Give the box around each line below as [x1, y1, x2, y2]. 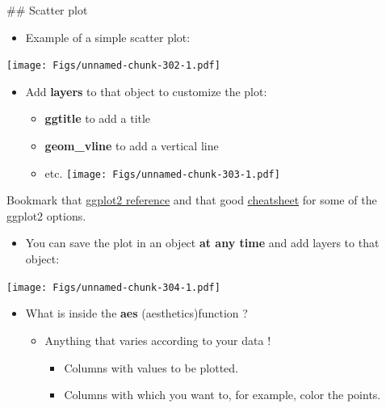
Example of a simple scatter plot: [25, 28, 191, 45]
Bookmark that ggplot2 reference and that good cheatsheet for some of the [6, 191, 377, 208]
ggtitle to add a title [44, 110, 151, 127]
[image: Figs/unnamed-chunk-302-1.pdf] [6, 60, 220, 72]
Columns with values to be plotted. [64, 359, 238, 376]
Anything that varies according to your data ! [44, 331, 271, 348]
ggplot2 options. [6, 207, 86, 224]
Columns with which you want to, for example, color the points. [64, 386, 381, 403]
